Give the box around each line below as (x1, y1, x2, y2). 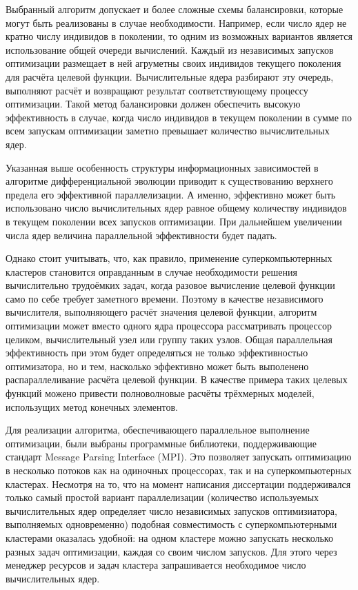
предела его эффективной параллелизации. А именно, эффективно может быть (6, 187, 336, 201)
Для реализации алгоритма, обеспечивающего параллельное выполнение (6, 423, 310, 437)
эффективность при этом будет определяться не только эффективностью (6, 345, 308, 360)
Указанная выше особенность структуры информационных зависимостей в (6, 160, 319, 174)
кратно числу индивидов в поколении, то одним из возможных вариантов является (6, 29, 352, 43)
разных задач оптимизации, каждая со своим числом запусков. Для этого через (6, 544, 337, 558)
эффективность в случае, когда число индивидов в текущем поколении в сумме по (6, 110, 352, 124)
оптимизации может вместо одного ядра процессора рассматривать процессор (6, 318, 332, 333)
